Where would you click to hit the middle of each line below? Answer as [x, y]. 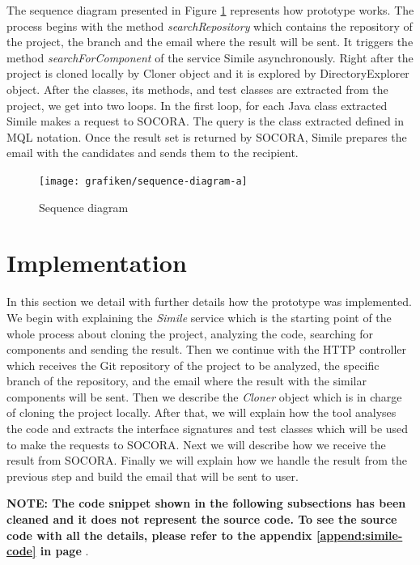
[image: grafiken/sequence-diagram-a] [143, 181]
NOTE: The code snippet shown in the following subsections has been [206, 503]
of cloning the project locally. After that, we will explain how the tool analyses [202, 412]
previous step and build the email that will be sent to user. [153, 476]
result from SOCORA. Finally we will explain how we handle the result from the [207, 460]
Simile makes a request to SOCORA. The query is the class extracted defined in [206, 121]
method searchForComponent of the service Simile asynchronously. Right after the [210, 57]
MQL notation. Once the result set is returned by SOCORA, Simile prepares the [207, 136]
